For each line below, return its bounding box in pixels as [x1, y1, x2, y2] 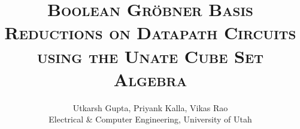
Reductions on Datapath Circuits [4, 20, 296, 45]
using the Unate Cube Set [37, 43, 264, 68]
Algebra [113, 67, 187, 91]
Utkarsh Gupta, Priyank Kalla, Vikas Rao [72, 101, 228, 114]
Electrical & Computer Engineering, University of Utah [49, 113, 252, 125]
